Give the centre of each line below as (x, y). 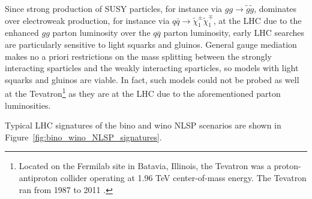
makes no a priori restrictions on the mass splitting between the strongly (138, 56)
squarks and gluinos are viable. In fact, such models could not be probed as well (152, 79)
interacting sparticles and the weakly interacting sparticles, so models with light (152, 68)
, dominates (275, 8)
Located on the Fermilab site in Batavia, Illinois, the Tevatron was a (145, 166)
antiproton (38, 177)
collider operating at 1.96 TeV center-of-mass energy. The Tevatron (183, 177)
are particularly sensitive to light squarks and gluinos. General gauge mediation (151, 44)
